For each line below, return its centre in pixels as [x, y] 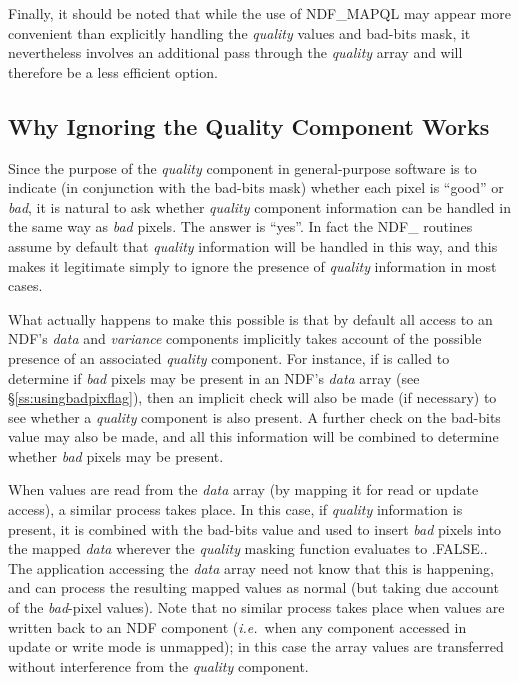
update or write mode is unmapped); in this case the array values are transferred [256, 646]
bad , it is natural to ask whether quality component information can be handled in [259, 206]
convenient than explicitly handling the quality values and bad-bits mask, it [239, 32]
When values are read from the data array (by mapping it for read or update [243, 489]
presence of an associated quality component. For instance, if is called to [229, 357]
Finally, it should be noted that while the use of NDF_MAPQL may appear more [259, 13]
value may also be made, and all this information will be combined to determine [253, 436]
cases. [25, 285]
